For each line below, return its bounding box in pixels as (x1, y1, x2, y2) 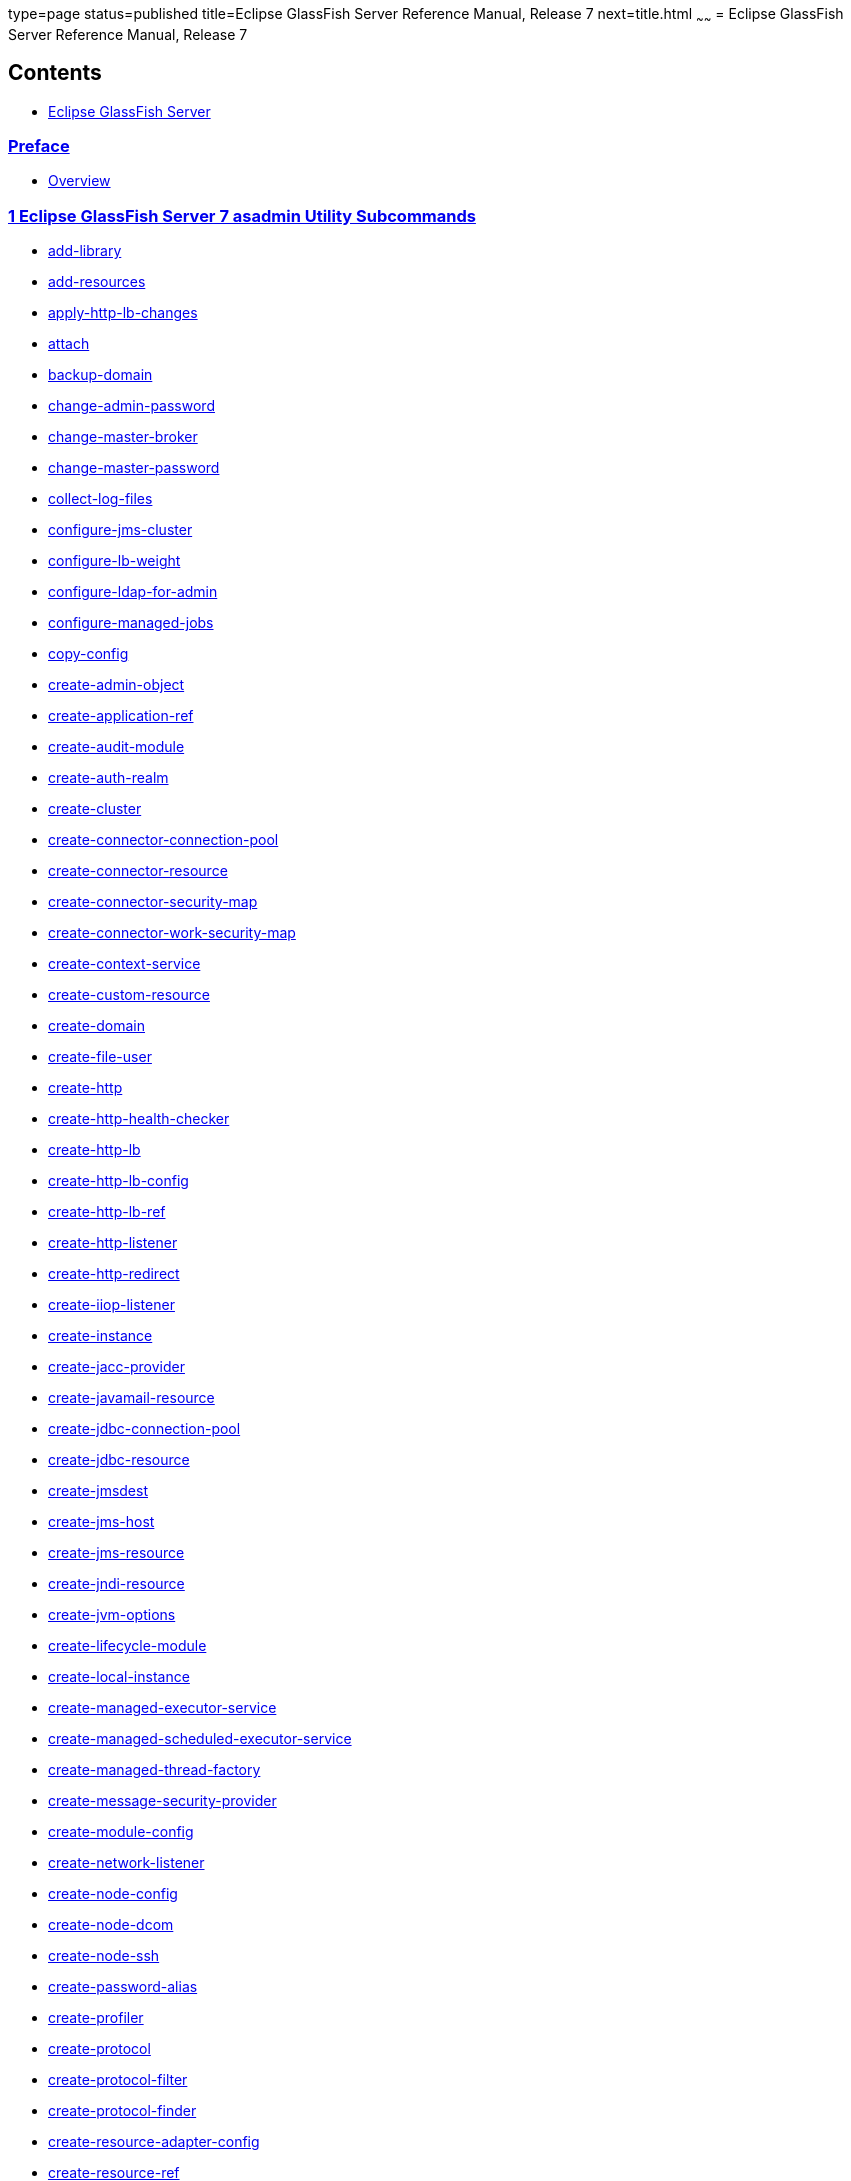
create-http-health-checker (48, 1110, 230, 1128)
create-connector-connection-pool (48, 831, 279, 849)
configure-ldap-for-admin (48, 583, 218, 601)
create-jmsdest (48, 1482, 148, 1500)
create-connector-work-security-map (48, 924, 296, 942)
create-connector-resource (48, 862, 228, 880)
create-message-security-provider (48, 1792, 277, 1810)
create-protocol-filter (48, 2071, 188, 2089)
